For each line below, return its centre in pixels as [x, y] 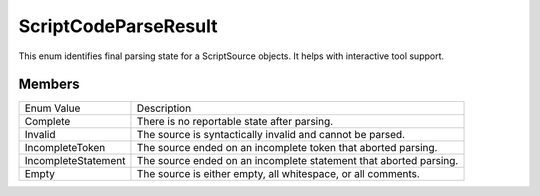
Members [49, 84]
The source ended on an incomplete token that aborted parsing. [287, 148]
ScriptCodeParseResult [118, 26]
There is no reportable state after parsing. [235, 122]
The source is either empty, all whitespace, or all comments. [278, 174]
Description [164, 108]
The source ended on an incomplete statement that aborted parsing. [297, 161]
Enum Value [52, 108]
